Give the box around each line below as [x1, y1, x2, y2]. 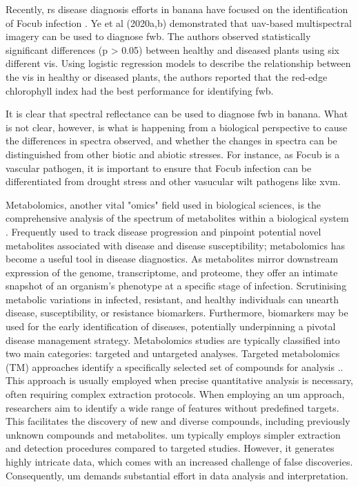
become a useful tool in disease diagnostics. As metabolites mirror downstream [6, 251, 339, 266]
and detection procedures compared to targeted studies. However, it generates [6, 441, 335, 455]
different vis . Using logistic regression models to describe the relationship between [6, 56, 351, 70]
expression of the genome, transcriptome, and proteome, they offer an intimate [6, 265, 338, 279]
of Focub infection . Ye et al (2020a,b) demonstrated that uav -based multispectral [6, 15, 352, 30]
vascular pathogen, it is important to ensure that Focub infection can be [6, 160, 312, 175]
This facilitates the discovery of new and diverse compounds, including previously [6, 414, 350, 428]
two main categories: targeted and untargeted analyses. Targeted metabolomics [6, 346, 340, 361]
